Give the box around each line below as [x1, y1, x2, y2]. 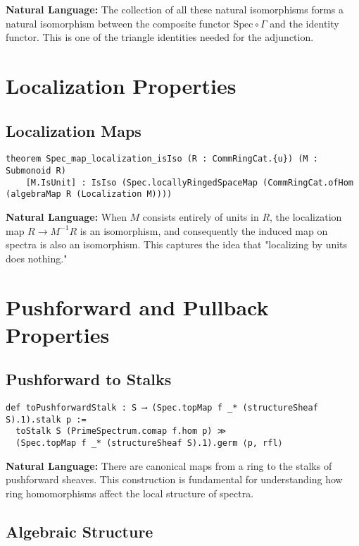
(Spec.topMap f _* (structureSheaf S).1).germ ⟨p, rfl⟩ [15, 438, 283, 449]
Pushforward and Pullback [6, 292, 269, 321]
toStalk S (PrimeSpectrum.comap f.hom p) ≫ [15, 426, 227, 437]
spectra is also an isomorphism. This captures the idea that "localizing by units [6, 237, 348, 252]
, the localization [270, 209, 342, 224]
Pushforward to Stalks [6, 368, 172, 390]
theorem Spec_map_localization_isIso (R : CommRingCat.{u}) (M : [6, 154, 318, 164]
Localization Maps [6, 119, 141, 141]
